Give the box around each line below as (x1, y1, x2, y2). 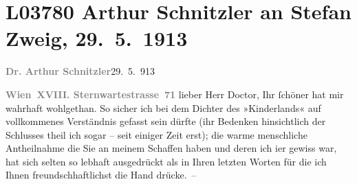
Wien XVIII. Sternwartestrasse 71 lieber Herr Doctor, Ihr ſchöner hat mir (6, 87, 344, 101)
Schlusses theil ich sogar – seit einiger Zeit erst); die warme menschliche (6, 127, 307, 141)
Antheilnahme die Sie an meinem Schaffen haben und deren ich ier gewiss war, (6, 141, 337, 155)
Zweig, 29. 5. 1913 (6, 24, 188, 52)
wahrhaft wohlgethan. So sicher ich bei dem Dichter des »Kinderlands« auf (6, 100, 321, 115)
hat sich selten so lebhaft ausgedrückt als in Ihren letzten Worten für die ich (6, 154, 327, 168)
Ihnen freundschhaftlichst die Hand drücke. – (6, 168, 197, 182)
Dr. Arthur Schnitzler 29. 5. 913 (6, 64, 155, 78)
